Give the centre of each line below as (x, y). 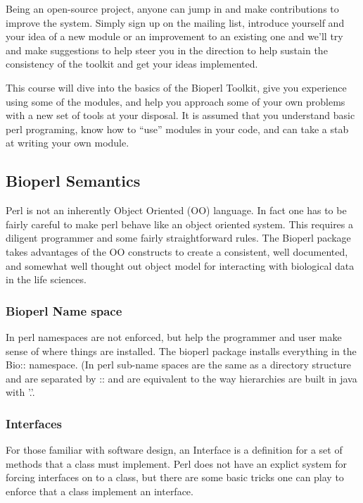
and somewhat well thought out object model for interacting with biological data (180, 265)
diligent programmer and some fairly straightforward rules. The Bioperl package (178, 238)
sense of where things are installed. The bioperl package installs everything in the (181, 350)
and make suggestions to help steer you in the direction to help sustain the (167, 50)
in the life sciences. (46, 279)
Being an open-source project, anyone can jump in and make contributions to (172, 8)
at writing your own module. (68, 143)
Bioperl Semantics (73, 181)
